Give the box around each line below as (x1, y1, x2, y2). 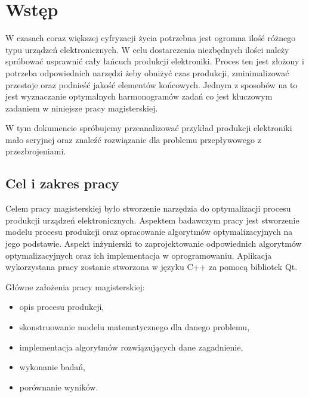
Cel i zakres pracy (5, 174, 119, 193)
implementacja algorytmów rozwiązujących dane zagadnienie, (19, 340, 243, 353)
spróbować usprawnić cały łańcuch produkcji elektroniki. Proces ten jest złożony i (5, 55, 304, 67)
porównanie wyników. (19, 380, 98, 393)
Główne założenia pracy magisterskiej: (5, 280, 145, 293)
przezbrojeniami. (5, 145, 66, 157)
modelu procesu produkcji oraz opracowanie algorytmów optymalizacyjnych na (5, 225, 293, 238)
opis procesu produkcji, (19, 300, 104, 313)
